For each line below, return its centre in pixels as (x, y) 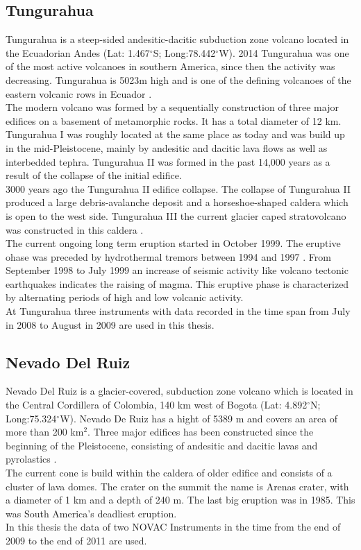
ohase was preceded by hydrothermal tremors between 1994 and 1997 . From (168, 256)
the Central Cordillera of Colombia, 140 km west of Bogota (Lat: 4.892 (157, 405)
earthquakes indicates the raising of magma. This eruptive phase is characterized (177, 283)
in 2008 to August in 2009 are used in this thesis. (110, 324)
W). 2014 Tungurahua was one (284, 52)
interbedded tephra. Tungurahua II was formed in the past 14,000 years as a (168, 161)
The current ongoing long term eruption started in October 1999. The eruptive (173, 243)
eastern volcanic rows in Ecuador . (79, 93)
